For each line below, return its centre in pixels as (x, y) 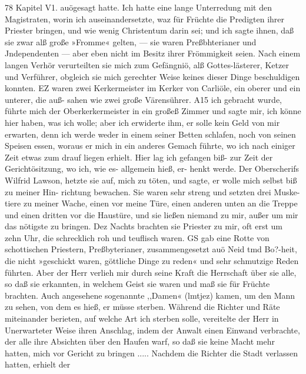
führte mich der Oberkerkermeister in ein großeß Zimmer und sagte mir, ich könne (153, 111)
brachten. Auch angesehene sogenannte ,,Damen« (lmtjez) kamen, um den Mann (150, 295)
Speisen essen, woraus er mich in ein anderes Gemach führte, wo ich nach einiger (150, 146)
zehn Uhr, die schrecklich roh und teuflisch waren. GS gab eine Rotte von (137, 237)
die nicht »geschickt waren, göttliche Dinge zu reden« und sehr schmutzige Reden (152, 261)
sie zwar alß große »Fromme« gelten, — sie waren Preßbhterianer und (131, 41)
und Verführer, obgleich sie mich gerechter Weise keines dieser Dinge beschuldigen (152, 76)
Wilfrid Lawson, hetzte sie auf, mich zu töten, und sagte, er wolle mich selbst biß (151, 180)
